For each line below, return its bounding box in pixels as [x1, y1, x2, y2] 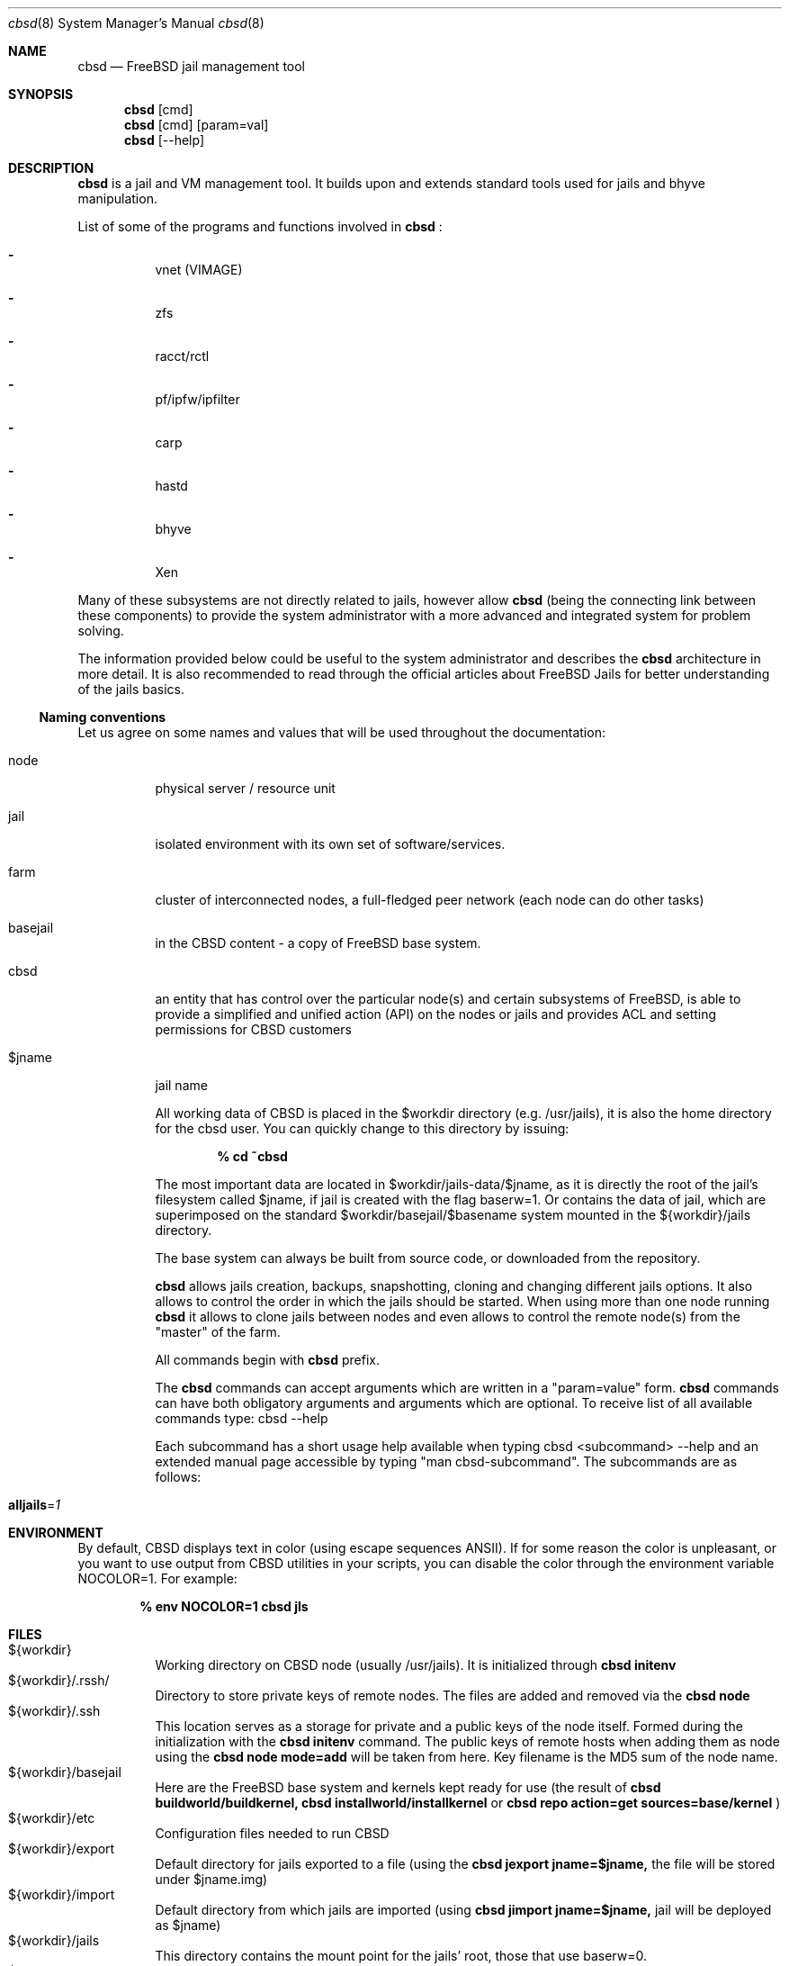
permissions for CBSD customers [155, 1022, 352, 1037]
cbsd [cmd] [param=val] [124, 117, 269, 132]
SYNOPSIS [8, 86, 74, 102]
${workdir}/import [8, 1887, 115, 1902]
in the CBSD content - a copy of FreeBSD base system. [155, 935, 481, 951]
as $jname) [155, 1917, 221, 1933]
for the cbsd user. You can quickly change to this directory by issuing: [155, 1121, 569, 1136]
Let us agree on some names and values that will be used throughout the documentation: [77, 725, 605, 740]
